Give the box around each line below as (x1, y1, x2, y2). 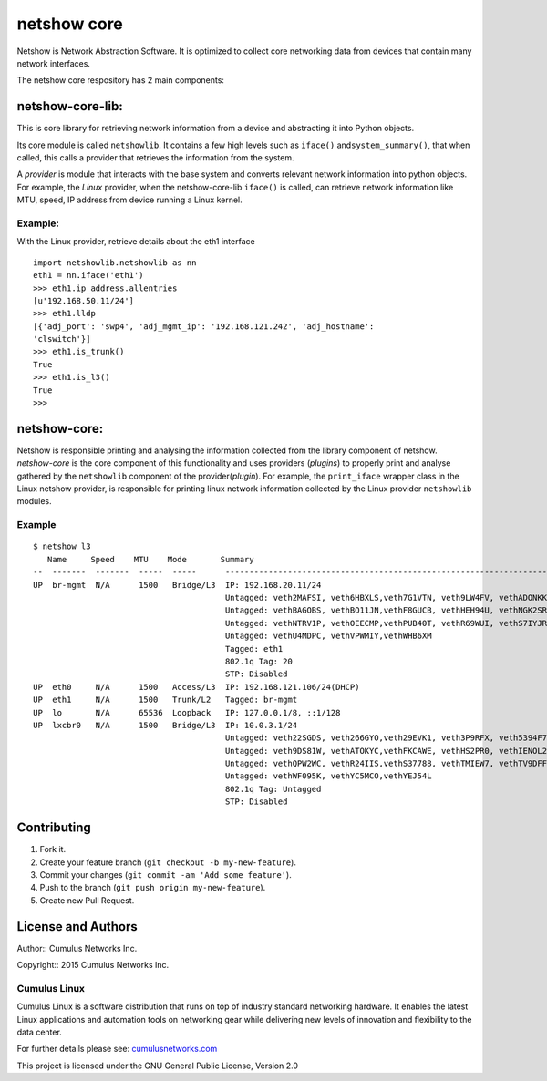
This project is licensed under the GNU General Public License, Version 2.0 (16, 1060, 298, 1071)
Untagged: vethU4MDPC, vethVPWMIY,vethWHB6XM (224, 631, 432, 642)
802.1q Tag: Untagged (224, 784, 322, 794)
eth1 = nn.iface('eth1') (33, 270, 144, 281)
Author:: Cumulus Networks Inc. (16, 942, 138, 953)
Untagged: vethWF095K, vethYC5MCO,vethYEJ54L (224, 771, 432, 781)
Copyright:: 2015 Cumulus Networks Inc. (16, 960, 170, 971)
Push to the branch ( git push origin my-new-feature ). (39, 882, 266, 893)
